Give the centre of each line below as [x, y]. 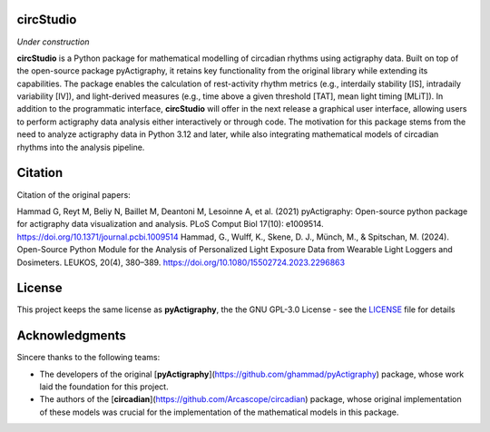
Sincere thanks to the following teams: [88, 358]
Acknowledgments [72, 336]
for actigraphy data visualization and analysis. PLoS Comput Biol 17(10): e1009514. [170, 224]
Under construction [53, 42]
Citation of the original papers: [73, 194]
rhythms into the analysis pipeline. [81, 147]
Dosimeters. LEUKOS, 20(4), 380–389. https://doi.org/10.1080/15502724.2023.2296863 [181, 262]
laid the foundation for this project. [104, 387]
